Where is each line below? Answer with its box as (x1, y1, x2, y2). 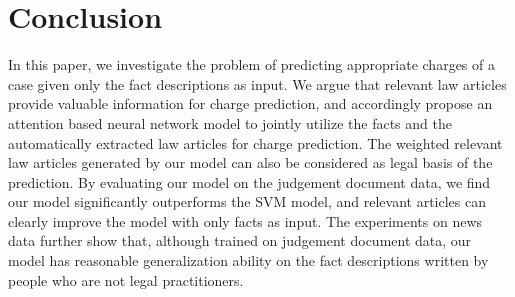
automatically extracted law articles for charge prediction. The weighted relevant (8, 132, 503, 153)
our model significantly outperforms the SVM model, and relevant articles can (8, 191, 487, 212)
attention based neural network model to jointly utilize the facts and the (8, 112, 452, 133)
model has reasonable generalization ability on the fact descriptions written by (8, 250, 489, 271)
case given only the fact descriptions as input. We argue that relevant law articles (8, 73, 507, 94)
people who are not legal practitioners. (8, 269, 244, 290)
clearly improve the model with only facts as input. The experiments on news (8, 210, 483, 231)
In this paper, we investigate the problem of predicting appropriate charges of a (8, 54, 495, 75)
